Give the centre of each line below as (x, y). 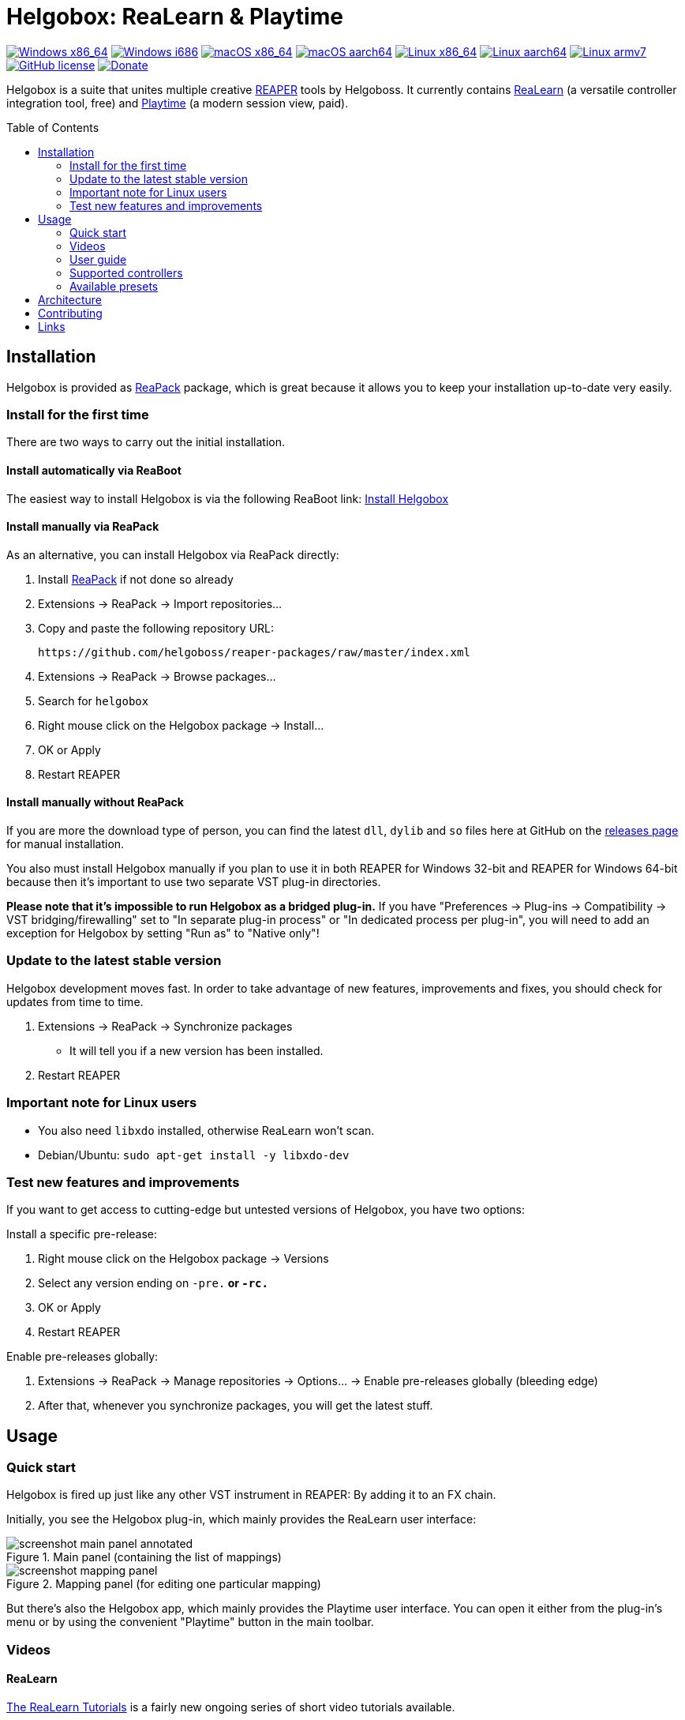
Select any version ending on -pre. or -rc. (153, 1283)
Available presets (114, 286)
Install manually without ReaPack (95, 802)
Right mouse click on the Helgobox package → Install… (181, 725)
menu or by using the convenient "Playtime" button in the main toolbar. (190, 1622)
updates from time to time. (75, 1001)
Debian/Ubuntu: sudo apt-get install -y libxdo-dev (194, 1155)
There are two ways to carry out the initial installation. (146, 442)
